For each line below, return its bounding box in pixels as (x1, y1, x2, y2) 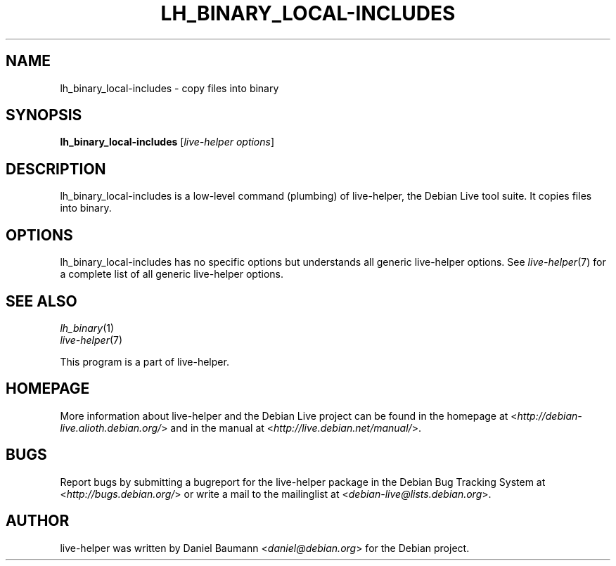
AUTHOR (6, 512, 70, 530)
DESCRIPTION (6, 160, 106, 178)
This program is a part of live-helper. (60, 355, 229, 368)
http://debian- (517, 409, 582, 422)
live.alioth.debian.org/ (60, 421, 162, 434)
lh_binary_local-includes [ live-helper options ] (60, 136, 275, 148)
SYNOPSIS (6, 106, 82, 124)
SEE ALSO (6, 292, 77, 310)
